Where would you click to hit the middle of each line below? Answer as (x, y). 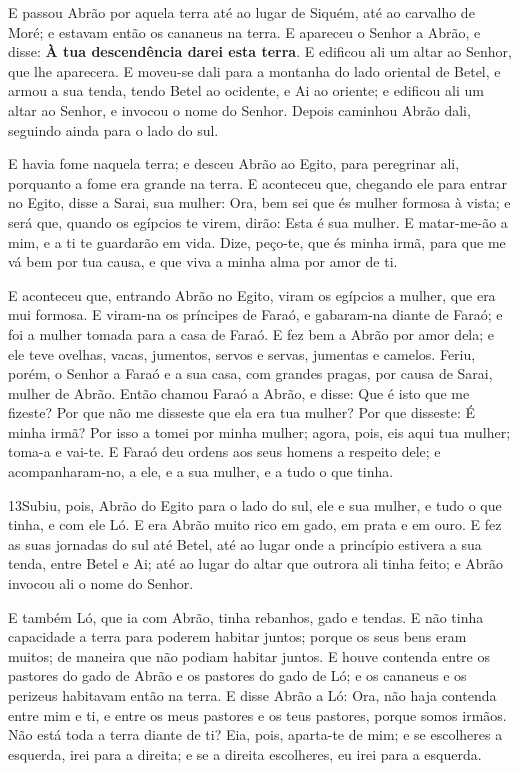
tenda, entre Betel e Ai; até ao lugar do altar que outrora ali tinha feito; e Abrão (256, 563)
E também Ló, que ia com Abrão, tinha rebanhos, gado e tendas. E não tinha (246, 616)
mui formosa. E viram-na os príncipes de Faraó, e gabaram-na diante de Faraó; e (255, 314)
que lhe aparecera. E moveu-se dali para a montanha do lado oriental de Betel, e (254, 70)
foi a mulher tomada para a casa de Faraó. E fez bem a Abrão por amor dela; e (251, 333)
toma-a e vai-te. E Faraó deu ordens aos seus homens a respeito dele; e (224, 451)
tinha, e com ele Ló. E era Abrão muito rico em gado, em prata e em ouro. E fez (255, 524)
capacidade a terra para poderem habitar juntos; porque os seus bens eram (237, 636)
